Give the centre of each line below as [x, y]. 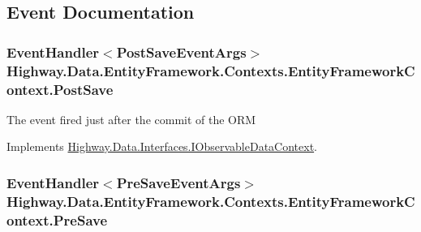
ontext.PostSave [60, 89]
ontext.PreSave [57, 219]
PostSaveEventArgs [181, 52]
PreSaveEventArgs [178, 182]
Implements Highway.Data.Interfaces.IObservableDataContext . [162, 146]
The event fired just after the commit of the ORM [131, 119]
